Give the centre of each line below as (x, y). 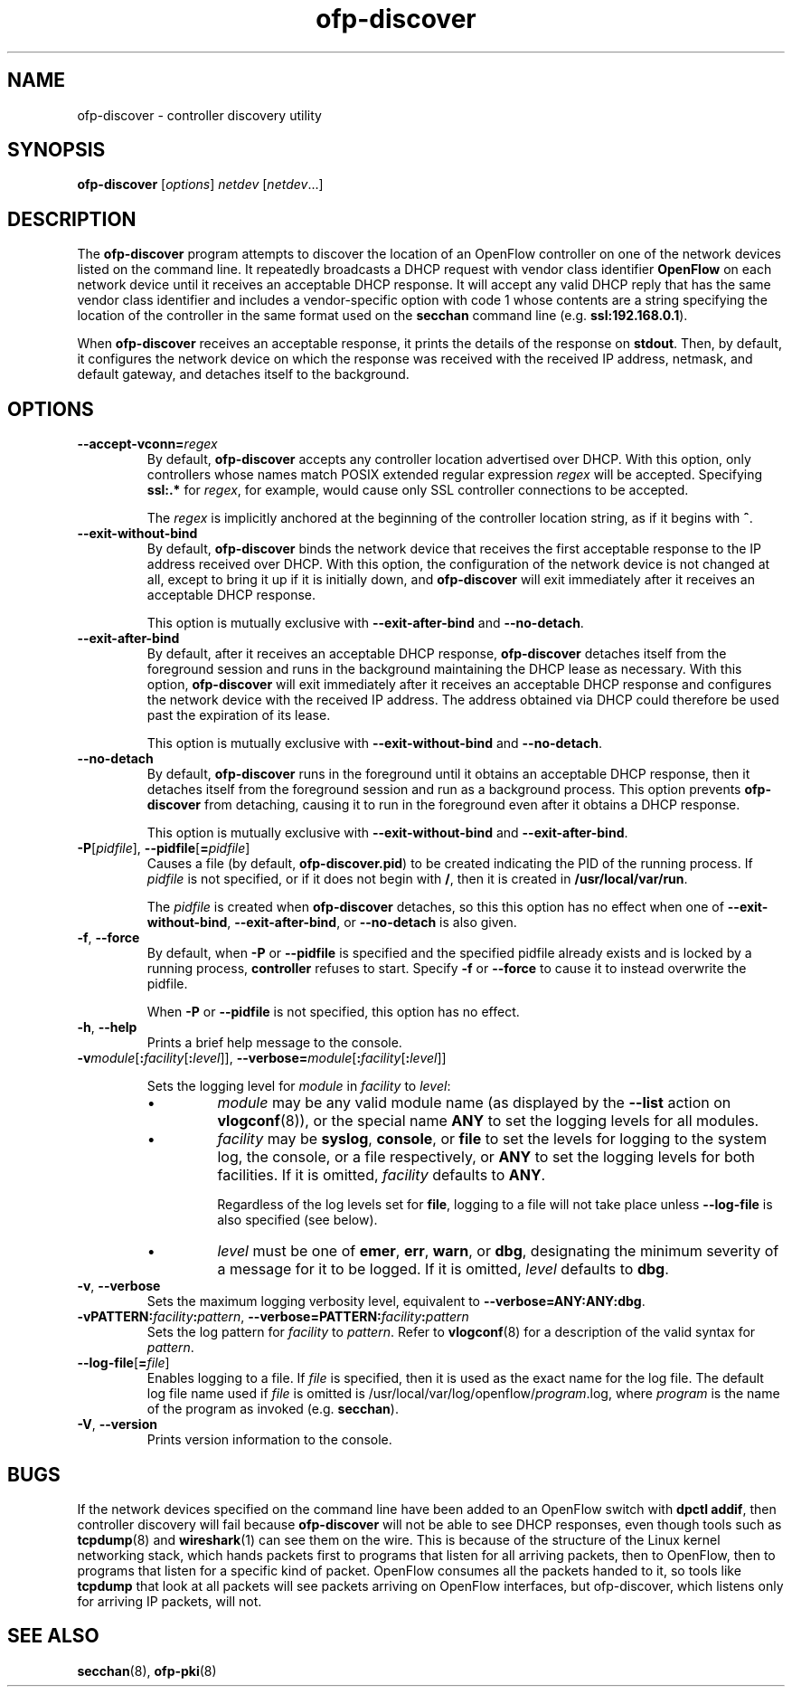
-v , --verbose (119, 1286)
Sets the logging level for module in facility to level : (299, 1086)
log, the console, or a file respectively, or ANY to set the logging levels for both (486, 1157)
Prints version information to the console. (269, 1440)
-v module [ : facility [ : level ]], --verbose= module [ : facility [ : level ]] (262, 1058)
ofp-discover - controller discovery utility (199, 115)
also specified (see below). (297, 1220)
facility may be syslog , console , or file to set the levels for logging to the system (492, 1139)
